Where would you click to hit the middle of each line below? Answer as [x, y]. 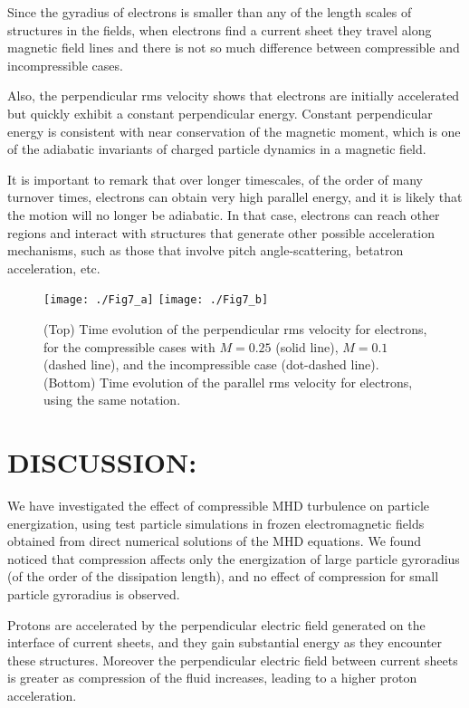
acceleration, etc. [54, 268]
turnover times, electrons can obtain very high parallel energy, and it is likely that [235, 197]
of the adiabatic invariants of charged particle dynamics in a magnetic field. [217, 149]
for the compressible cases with [129, 346]
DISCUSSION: [102, 462]
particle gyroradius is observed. [94, 594]
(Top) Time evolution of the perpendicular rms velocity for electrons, [235, 328]
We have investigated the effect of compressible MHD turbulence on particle [219, 506]
